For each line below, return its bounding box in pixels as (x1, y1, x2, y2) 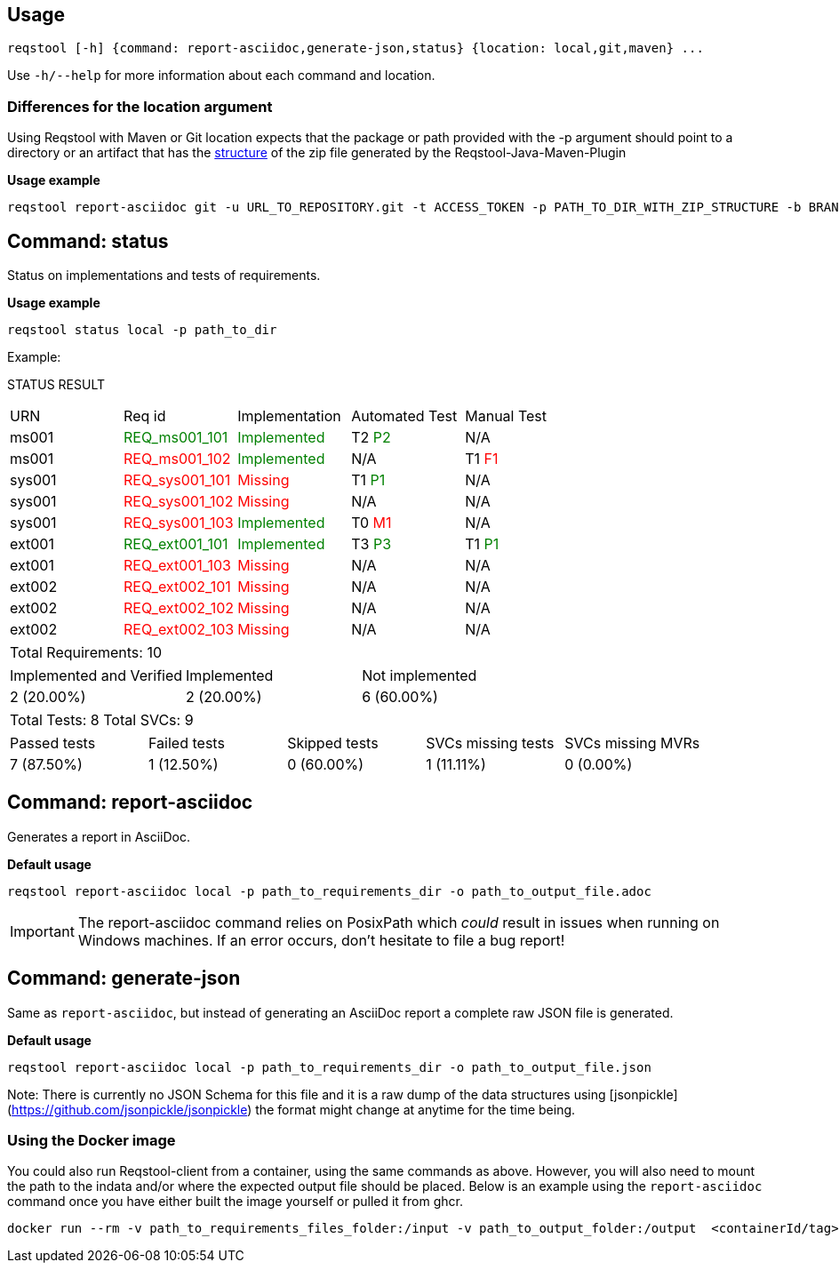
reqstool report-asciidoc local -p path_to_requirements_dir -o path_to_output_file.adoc (7, 883, 651, 899)
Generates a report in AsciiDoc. (7, 828, 191, 844)
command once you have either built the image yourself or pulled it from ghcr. (7, 1194, 463, 1210)
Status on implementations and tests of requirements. (7, 268, 321, 284)
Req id (124, 407, 166, 426)
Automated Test (351, 407, 458, 426)
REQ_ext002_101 (124, 578, 231, 596)
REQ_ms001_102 (124, 450, 231, 468)
